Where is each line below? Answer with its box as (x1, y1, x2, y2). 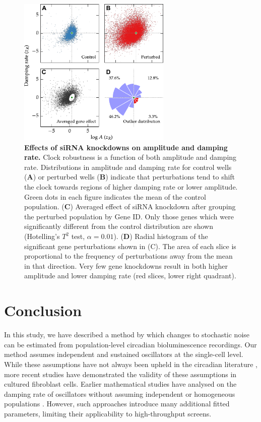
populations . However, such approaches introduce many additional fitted (4, 398, 230, 409)
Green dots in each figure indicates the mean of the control (24, 191, 206, 202)
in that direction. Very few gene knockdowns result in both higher (24, 260, 228, 271)
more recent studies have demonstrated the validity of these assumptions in (4, 369, 237, 379)
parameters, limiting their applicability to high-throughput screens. (4, 408, 212, 418)
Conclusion (4, 300, 82, 321)
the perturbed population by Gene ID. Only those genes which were (24, 211, 234, 221)
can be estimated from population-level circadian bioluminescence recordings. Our (4, 339, 257, 349)
